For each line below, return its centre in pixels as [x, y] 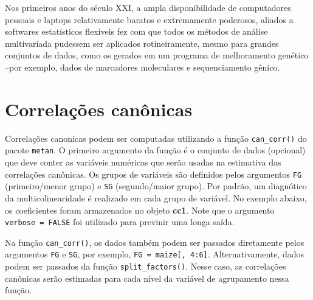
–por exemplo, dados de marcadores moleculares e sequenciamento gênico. [143, 67]
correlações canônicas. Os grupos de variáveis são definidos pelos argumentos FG [153, 174]
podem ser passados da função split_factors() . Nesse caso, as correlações [146, 266]
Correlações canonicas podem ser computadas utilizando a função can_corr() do [156, 138]
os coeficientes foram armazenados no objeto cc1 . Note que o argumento [140, 210]
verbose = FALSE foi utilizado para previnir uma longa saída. [120, 222]
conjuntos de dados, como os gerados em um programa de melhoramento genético [157, 55]
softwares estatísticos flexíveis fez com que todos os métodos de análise [136, 31]
